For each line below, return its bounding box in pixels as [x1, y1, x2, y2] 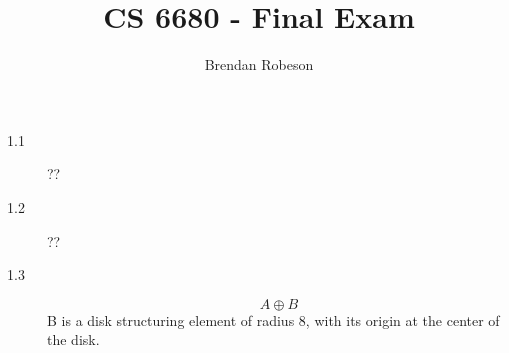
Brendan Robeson [204, 54, 314, 75]
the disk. [47, 329, 100, 350]
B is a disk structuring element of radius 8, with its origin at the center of [47, 309, 500, 330]
